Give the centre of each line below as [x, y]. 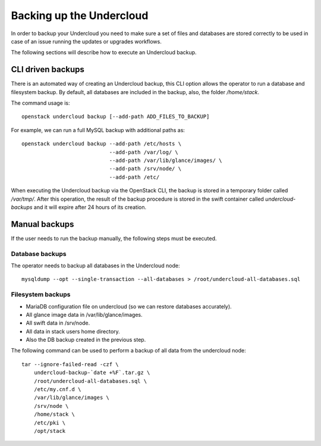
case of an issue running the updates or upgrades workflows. [86, 41]
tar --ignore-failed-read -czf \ [70, 364]
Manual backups [43, 224]
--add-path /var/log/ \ [144, 152]
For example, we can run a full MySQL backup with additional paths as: [98, 130]
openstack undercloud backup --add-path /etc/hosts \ [101, 144]
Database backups [39, 254]
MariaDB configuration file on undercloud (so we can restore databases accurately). [129, 306]
